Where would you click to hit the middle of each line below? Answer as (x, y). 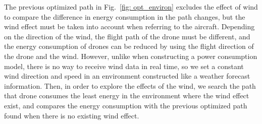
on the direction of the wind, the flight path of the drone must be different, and (127, 36)
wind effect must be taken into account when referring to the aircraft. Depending (129, 26)
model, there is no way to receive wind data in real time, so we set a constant (124, 66)
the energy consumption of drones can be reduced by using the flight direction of (129, 46)
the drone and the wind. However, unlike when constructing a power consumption (131, 56)
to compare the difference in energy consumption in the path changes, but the (125, 16)
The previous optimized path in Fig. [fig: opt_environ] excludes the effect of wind (131, 7)
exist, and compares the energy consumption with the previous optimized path (126, 105)
